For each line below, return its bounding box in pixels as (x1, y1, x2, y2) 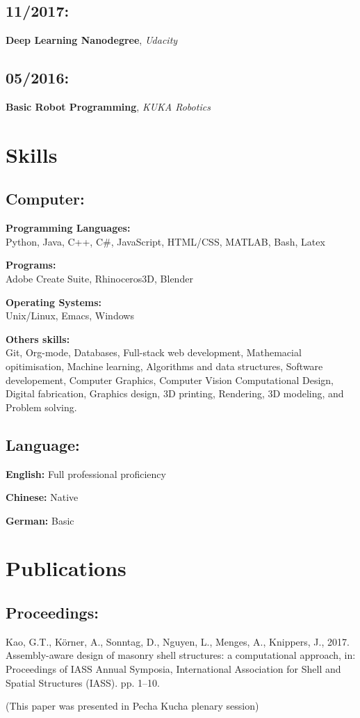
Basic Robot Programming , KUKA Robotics (6, 99, 211, 113)
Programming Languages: (6, 221, 131, 235)
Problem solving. (6, 399, 77, 414)
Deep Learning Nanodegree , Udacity (6, 33, 178, 47)
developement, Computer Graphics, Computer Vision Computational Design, (6, 372, 334, 387)
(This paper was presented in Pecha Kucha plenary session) (6, 699, 259, 713)
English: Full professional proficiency (6, 466, 166, 481)
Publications (6, 554, 126, 582)
